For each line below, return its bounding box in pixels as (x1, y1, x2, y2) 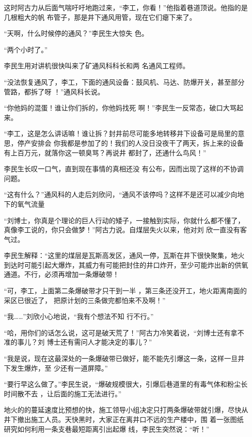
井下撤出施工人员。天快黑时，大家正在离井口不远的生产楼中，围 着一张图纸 (4, 414, 244, 424)
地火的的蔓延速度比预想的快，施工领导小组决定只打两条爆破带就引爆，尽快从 (4, 405, 248, 415)
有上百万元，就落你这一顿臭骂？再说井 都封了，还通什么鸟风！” (4, 147, 206, 157)
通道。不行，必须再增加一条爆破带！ (4, 269, 119, 279)
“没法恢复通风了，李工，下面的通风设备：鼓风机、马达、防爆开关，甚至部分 (4, 76, 245, 87)
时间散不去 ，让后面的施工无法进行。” (4, 388, 122, 398)
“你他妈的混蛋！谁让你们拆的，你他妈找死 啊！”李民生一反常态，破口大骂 (4, 103, 236, 113)
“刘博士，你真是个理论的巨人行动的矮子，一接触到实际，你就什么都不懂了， (4, 215, 245, 225)
